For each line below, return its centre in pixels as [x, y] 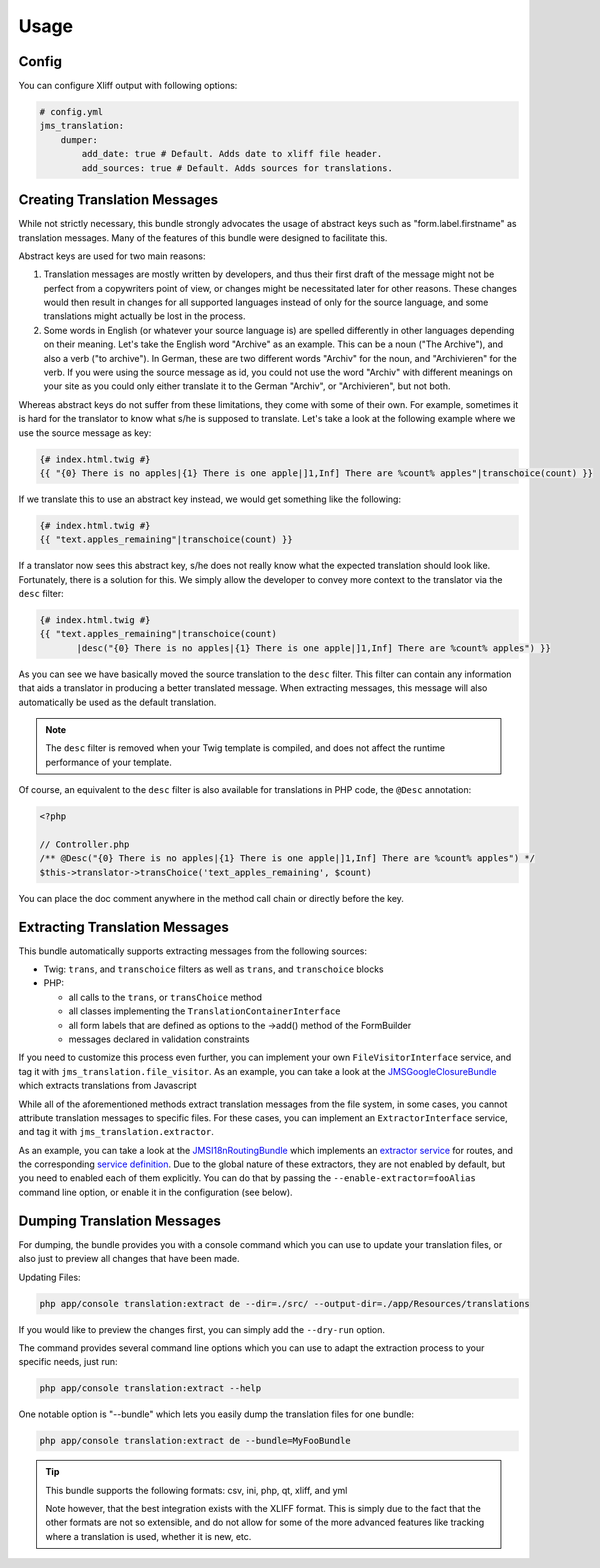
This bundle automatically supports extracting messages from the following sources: [192, 951]
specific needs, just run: [68, 1362]
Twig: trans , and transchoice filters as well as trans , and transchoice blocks [213, 969]
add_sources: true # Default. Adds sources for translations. [237, 168]
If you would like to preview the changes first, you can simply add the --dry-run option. [201, 1329]
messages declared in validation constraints [159, 1039]
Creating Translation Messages [118, 200]
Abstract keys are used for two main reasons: [112, 256]
